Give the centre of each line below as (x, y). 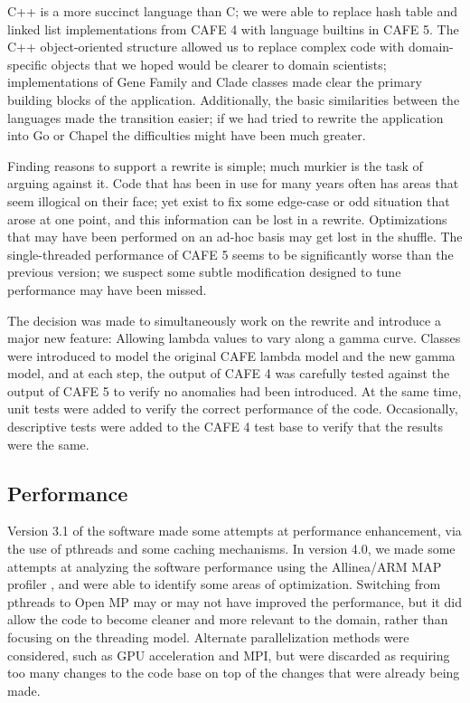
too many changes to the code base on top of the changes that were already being (234, 673)
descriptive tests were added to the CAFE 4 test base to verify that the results (226, 427)
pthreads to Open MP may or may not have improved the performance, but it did (235, 601)
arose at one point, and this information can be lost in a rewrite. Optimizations (227, 218)
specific (28, 64)
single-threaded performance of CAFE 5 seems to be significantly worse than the (230, 254)
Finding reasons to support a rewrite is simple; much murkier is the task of (215, 165)
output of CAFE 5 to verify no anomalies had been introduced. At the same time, (235, 390)
